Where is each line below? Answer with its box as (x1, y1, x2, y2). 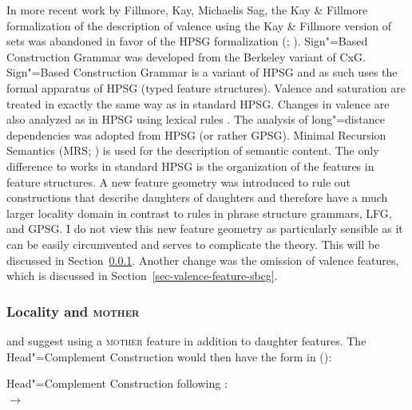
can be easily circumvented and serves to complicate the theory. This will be (6, 235, 380, 252)
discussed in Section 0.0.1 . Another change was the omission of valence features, (6, 251, 399, 268)
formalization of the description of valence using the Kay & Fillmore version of (6, 17, 392, 34)
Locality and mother (6, 301, 140, 321)
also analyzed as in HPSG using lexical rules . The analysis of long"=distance (6, 111, 385, 128)
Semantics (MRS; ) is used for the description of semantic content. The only (6, 142, 379, 159)
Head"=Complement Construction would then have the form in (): (6, 348, 332, 365)
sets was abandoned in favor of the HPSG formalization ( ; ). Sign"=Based (6, 33, 368, 49)
